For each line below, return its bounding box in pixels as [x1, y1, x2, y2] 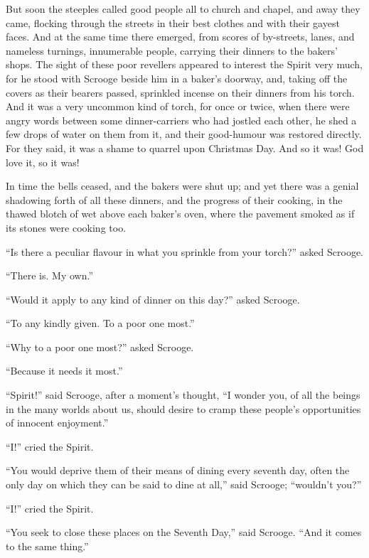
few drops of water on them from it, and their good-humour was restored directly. [6, 127, 362, 141]
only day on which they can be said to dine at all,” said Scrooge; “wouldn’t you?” [6, 477, 362, 492]
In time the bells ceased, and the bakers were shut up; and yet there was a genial [6, 178, 359, 193]
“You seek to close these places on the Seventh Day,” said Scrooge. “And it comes [6, 525, 362, 540]
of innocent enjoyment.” [6, 415, 109, 430]
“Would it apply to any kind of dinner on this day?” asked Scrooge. [6, 291, 300, 306]
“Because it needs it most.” [6, 363, 123, 378]
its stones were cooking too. [6, 220, 127, 235]
